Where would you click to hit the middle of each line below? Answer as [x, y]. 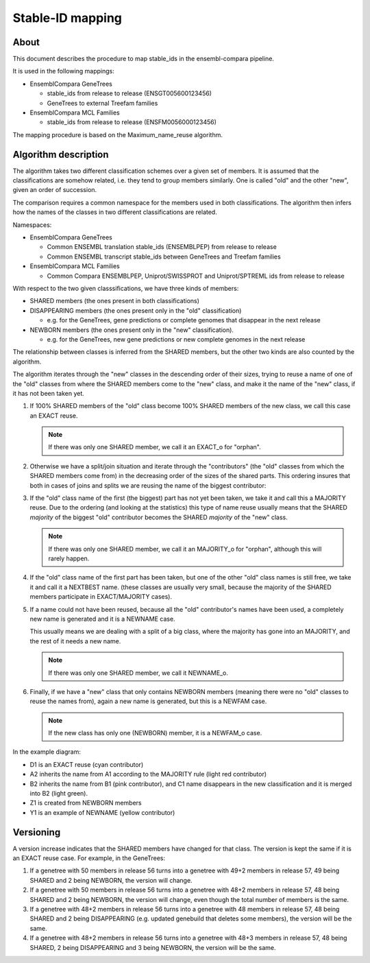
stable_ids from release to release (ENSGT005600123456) [129, 93]
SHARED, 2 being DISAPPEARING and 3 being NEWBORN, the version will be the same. [153, 947]
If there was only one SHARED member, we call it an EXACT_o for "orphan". [155, 447]
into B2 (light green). [59, 794]
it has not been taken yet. [49, 393]
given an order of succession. [55, 190]
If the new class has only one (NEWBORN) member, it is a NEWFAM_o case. [155, 733]
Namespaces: [32, 225]
